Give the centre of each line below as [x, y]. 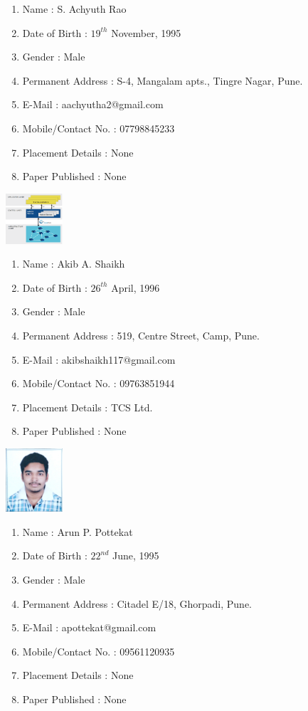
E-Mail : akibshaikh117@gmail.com [99, 359]
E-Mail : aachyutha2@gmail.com [93, 104]
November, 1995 [146, 32]
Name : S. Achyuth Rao [74, 9]
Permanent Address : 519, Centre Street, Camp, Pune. [141, 336]
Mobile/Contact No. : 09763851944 [99, 383]
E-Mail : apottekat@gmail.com [89, 627]
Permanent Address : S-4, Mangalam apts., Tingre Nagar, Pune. [163, 80]
